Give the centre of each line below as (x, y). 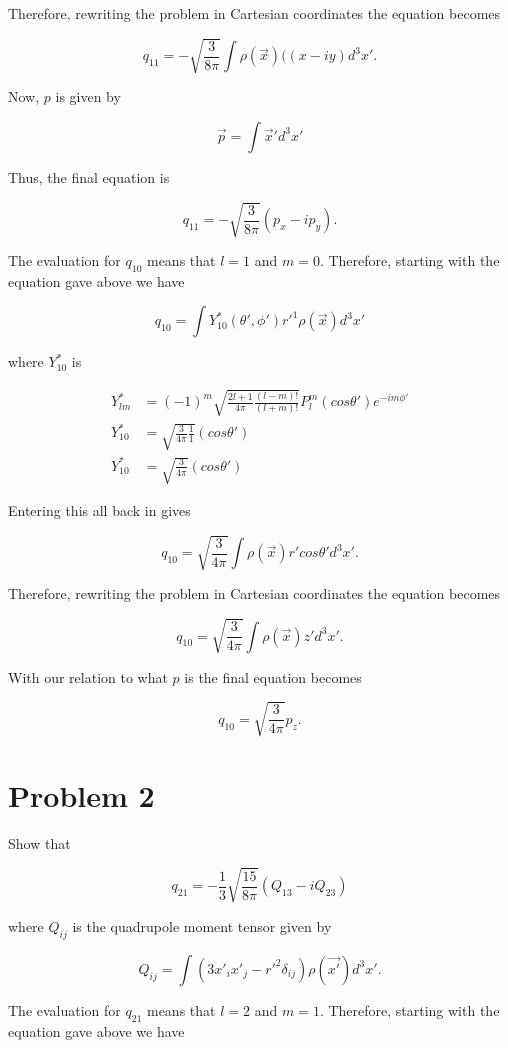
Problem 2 (81, 794)
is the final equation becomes (273, 676)
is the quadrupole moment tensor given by (202, 925)
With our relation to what (88, 676)
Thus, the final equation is (89, 176)
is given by (88, 96)
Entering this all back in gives (99, 510)
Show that (39, 842)
